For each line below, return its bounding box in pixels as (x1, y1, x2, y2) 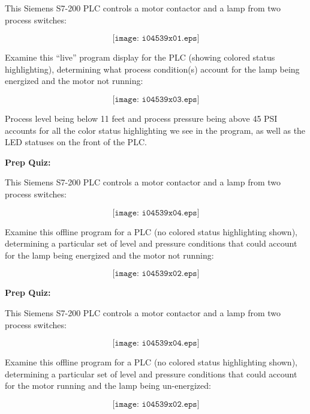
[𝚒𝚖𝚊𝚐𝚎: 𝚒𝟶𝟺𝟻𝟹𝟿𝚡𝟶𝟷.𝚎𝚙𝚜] (112, 34, 200, 43)
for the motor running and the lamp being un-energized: (5, 379, 211, 392)
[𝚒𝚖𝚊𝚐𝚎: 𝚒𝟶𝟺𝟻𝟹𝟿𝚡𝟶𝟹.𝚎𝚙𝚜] (112, 95, 200, 104)
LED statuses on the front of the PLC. (5, 136, 147, 148)
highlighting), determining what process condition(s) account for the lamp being (5, 62, 300, 75)
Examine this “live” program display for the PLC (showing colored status (5, 51, 275, 64)
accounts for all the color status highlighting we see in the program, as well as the (5, 124, 306, 136)
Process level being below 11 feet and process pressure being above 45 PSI (5, 112, 278, 124)
